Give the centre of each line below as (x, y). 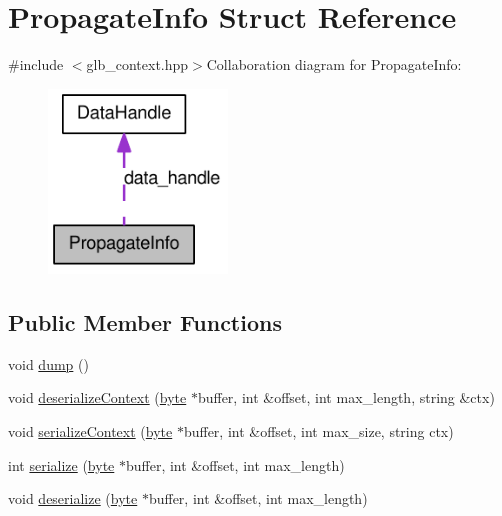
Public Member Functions (145, 321)
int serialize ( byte (61, 464)
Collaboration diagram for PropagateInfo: (334, 64)
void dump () (48, 363)
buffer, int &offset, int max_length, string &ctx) (346, 397)
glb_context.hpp (137, 64)
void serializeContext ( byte (90, 430)
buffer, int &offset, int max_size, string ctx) (318, 430)
